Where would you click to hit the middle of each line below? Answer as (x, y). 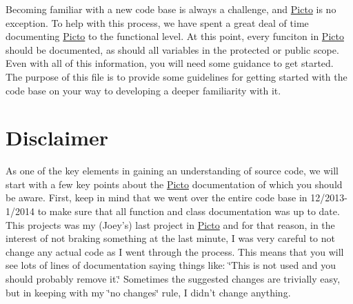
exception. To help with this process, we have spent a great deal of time (157, 22)
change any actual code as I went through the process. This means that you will (175, 251)
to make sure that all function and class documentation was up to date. (189, 211)
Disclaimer (57, 138)
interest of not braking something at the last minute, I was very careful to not (171, 238)
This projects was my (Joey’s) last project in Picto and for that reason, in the (170, 224)
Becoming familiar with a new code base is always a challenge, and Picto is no (171, 9)
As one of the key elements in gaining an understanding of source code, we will (172, 171)
